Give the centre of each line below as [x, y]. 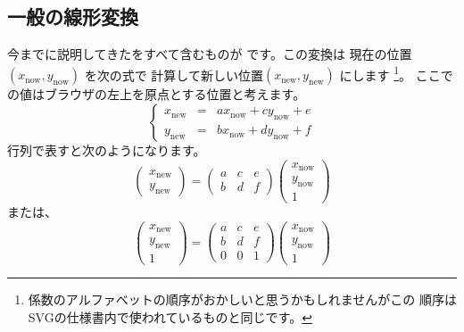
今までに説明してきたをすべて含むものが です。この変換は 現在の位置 [210, 54]
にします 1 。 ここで [396, 73]
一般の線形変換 [73, 17]
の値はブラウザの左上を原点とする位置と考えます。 [157, 94]
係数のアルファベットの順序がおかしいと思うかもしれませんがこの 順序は [242, 299]
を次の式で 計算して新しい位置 [174, 75]
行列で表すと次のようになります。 [107, 150]
